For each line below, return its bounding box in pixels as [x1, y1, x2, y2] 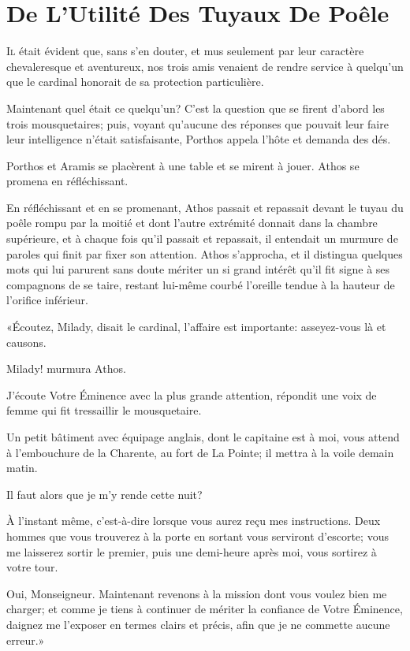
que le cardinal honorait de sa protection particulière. [6, 73, 264, 90]
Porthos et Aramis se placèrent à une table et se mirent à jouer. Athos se [6, 157, 360, 173]
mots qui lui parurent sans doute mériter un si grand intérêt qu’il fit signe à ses [6, 261, 390, 277]
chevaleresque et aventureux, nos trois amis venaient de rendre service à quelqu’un [6, 58, 404, 74]
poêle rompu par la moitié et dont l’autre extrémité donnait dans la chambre [6, 214, 378, 231]
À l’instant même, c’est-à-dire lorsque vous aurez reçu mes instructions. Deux [6, 512, 381, 529]
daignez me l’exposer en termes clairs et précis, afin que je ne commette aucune [6, 616, 390, 632]
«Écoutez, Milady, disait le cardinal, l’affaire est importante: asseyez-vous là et [6, 318, 386, 335]
